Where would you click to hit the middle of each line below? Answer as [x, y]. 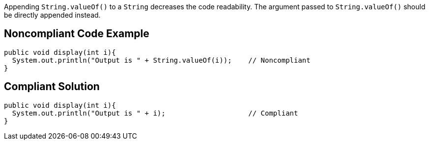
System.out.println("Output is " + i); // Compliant [155, 113]
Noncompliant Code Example [77, 34]
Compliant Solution [52, 87]
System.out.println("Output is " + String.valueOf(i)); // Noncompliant [161, 60]
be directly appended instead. [52, 15]
